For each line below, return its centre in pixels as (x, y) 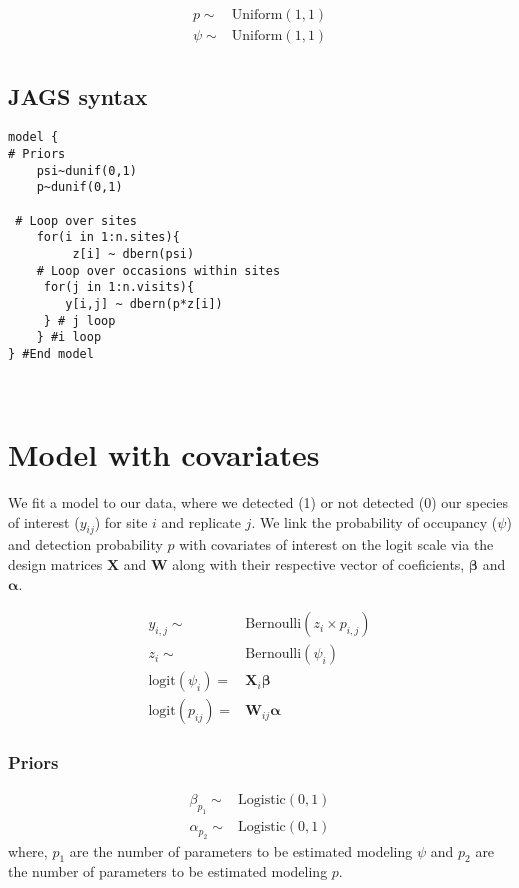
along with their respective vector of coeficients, (318, 563)
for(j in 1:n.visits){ (119, 287)
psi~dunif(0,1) (86, 170)
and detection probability (85, 544)
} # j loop (79, 320)
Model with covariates (164, 453)
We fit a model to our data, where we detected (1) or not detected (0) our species (258, 501)
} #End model (51, 353)
